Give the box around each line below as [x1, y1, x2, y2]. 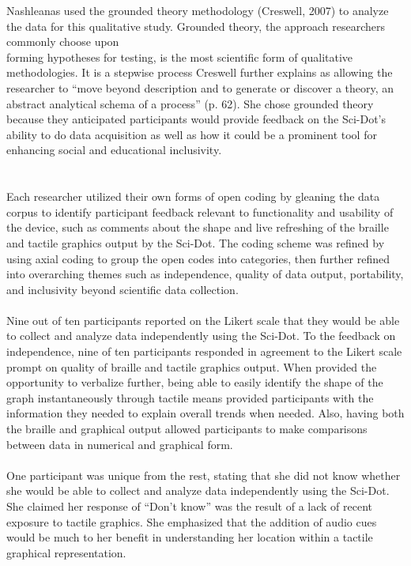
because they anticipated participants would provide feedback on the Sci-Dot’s [6, 111, 386, 127]
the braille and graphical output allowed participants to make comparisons [6, 421, 368, 437]
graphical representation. [6, 544, 126, 560]
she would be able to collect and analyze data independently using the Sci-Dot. [6, 482, 390, 499]
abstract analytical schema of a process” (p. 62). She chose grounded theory [6, 95, 374, 111]
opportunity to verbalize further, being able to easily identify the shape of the [6, 374, 383, 391]
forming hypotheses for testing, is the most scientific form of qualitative [6, 48, 353, 65]
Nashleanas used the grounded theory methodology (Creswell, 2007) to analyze [6, 2, 389, 18]
